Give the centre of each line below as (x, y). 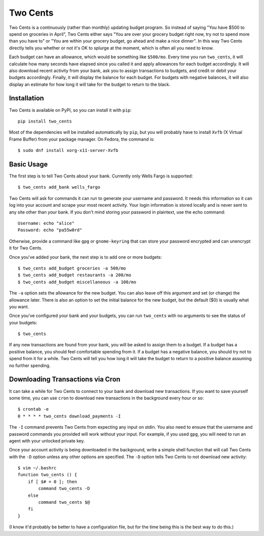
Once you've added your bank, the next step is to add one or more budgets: (86, 257)
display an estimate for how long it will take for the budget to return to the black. (90, 84)
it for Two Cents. (26, 248)
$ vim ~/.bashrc (37, 468)
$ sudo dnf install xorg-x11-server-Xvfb (68, 150)
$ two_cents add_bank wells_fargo (59, 187)
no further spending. (30, 365)
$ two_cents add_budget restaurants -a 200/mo (75, 275)
